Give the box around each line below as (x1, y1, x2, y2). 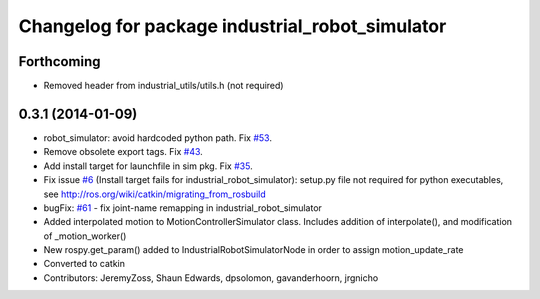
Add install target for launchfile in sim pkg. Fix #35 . (43, 160, 254, 172)
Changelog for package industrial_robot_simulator (18, 15, 447, 37)
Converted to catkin (43, 258, 125, 270)
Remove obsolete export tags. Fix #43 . (43, 146, 204, 158)
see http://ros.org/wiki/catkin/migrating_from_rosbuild (43, 188, 266, 200)
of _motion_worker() (43, 230, 127, 242)
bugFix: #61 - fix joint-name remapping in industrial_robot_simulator (43, 201, 322, 214)
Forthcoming (18, 53, 101, 70)
